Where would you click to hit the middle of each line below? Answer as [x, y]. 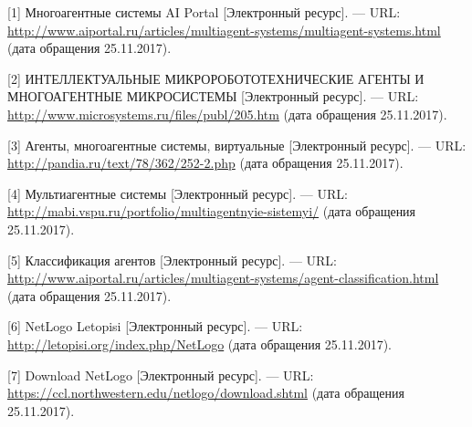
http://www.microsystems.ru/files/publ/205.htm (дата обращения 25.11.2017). [227, 114]
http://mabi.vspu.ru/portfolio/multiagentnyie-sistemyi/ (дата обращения [212, 211]
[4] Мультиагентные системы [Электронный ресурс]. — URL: [178, 193]
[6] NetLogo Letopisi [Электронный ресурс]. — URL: [155, 326]
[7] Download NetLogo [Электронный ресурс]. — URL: [161, 375]
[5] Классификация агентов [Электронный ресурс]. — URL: [173, 260]
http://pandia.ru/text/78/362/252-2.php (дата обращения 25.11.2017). [205, 163]
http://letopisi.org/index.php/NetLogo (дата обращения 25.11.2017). [199, 344]
